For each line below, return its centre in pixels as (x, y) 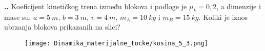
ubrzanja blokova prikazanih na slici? (62, 27)
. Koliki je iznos (223, 17)
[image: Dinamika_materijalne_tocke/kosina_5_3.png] (116, 43)
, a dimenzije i (239, 6)
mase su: (18, 17)
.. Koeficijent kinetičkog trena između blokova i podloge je (96, 6)
